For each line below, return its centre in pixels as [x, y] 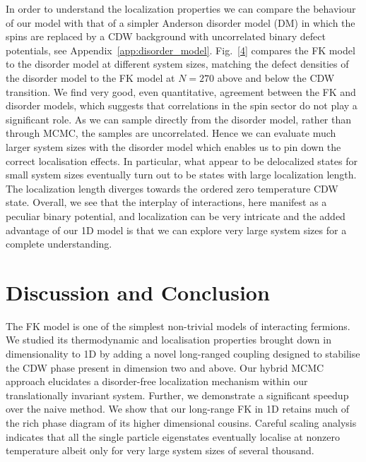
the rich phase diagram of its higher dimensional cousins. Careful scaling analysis [181, 422]
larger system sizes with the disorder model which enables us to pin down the [173, 146]
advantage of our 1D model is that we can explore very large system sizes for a [176, 230]
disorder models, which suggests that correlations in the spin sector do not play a [182, 105]
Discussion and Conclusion [138, 292]
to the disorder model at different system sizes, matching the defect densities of [177, 64]
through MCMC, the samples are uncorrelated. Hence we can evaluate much [171, 133]
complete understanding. [59, 244]
